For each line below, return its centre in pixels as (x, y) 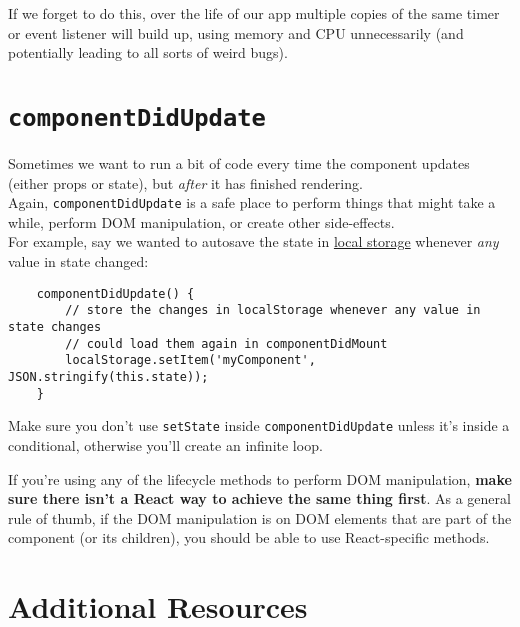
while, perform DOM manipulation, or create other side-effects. (201, 221)
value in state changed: (78, 261)
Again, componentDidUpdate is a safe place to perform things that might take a (252, 202)
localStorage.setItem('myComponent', (190, 360)
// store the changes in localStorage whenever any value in (273, 310)
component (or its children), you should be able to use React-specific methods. (249, 537)
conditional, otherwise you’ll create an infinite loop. (165, 444)
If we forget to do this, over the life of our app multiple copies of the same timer (254, 13)
